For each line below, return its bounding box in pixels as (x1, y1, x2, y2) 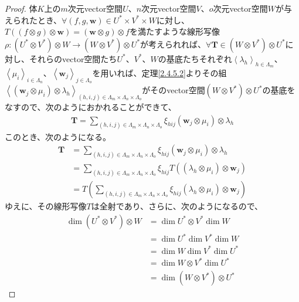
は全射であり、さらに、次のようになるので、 (91, 199, 263, 212)
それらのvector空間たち (29, 52, 117, 65)
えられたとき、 (5, 13, 62, 26)
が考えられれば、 (140, 38, 206, 50)
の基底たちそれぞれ (158, 52, 232, 65)
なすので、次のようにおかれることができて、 (5, 101, 176, 113)
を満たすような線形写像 (129, 25, 220, 38)
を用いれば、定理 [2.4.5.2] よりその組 (92, 66, 227, 79)
